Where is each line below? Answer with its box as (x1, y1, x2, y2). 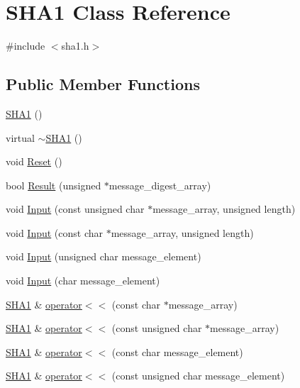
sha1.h (61, 38, 89, 53)
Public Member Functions (6, 73, 200, 95)
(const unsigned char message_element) (111, 368, 285, 383)
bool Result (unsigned (6, 177, 101, 192)
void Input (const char (6, 225, 104, 240)
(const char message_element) (111, 344, 243, 359)
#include (6, 38, 45, 53)
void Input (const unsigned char (6, 201, 145, 216)
